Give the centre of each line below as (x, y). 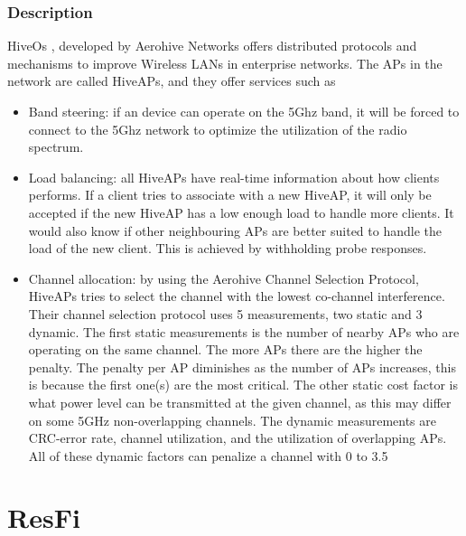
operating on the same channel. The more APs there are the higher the (225, 349)
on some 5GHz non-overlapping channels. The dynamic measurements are (233, 420)
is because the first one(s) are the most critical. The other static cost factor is (243, 385)
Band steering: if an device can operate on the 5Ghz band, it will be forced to (244, 111)
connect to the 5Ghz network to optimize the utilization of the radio (218, 129)
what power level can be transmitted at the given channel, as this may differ (240, 402)
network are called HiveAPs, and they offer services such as (172, 81)
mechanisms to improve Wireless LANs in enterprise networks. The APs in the (225, 63)
